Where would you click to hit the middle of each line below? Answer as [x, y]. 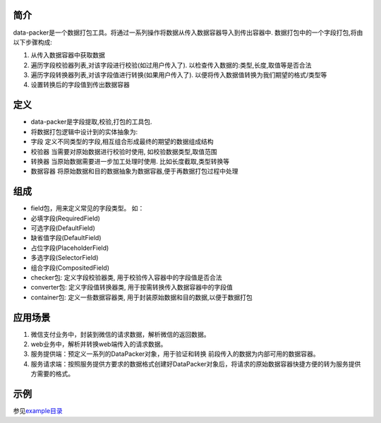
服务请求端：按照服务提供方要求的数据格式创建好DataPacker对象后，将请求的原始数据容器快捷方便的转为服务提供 [196, 364]
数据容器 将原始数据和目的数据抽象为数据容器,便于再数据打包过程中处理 [134, 171]
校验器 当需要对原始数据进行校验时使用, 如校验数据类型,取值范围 [124, 151]
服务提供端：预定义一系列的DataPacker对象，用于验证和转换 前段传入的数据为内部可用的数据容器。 [175, 354]
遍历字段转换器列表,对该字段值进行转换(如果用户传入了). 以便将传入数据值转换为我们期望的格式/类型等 [179, 75]
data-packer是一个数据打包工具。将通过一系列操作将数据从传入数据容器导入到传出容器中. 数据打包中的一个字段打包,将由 [188, 32]
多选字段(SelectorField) [65, 258]
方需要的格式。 [52, 374]
